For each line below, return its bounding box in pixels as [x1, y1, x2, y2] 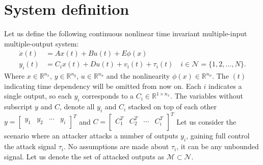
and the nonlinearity [106, 70, 170, 81]
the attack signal [4, 141, 56, 152]
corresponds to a [82, 90, 134, 101]
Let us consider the [176, 116, 236, 127]
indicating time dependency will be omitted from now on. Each [4, 80, 201, 91]
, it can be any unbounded [176, 141, 259, 152]
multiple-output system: [4, 38, 79, 49]
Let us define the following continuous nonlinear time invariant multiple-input [4, 28, 247, 39]
